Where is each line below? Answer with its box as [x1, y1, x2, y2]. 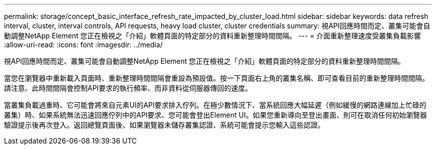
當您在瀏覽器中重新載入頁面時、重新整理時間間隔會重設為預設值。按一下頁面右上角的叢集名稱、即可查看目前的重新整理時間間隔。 [4, 74, 429, 82]
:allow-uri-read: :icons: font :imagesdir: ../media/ [4, 40, 163, 49]
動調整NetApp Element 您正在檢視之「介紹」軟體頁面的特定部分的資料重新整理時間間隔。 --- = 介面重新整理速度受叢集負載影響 [4, 31, 421, 40]
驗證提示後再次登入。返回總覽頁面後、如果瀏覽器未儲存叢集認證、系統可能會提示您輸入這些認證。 [4, 121, 325, 129]
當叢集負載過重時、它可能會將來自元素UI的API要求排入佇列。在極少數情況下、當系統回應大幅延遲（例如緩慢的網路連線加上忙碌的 [4, 101, 427, 109]
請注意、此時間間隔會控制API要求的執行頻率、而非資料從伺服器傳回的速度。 [4, 84, 252, 92]
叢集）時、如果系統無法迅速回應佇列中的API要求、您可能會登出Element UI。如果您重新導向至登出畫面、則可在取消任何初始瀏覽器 [4, 111, 427, 119]
